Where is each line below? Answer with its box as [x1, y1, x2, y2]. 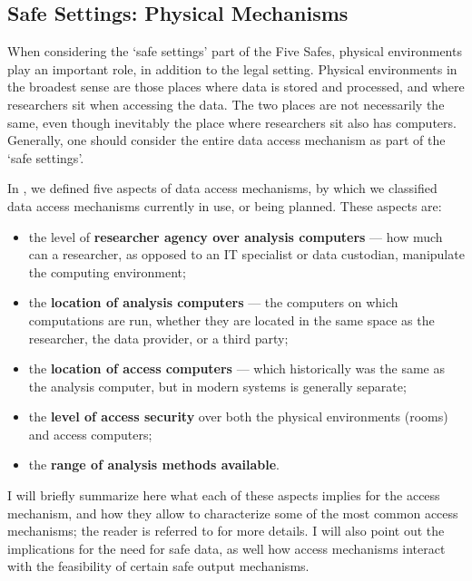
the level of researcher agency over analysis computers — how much [28, 227, 443, 246]
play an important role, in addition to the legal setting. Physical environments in [7, 59, 457, 78]
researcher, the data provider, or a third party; [28, 328, 289, 347]
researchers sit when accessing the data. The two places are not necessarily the [7, 94, 445, 113]
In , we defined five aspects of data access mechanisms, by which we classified [7, 179, 438, 198]
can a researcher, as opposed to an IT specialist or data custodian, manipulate [28, 245, 465, 264]
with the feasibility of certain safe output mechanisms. [7, 557, 310, 576]
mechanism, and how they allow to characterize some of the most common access [7, 503, 458, 522]
